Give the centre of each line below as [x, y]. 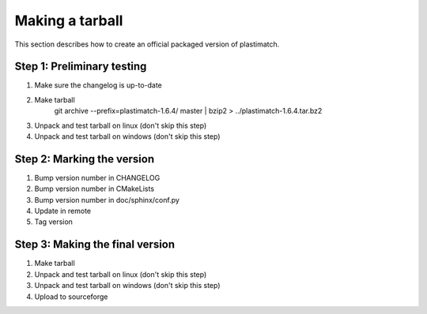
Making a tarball [69, 21]
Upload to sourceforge [71, 297]
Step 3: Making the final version [95, 245]
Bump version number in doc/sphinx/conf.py [107, 200]
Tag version [53, 222]
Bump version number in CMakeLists [94, 189]
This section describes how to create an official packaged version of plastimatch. [147, 44]
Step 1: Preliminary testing [81, 67]
